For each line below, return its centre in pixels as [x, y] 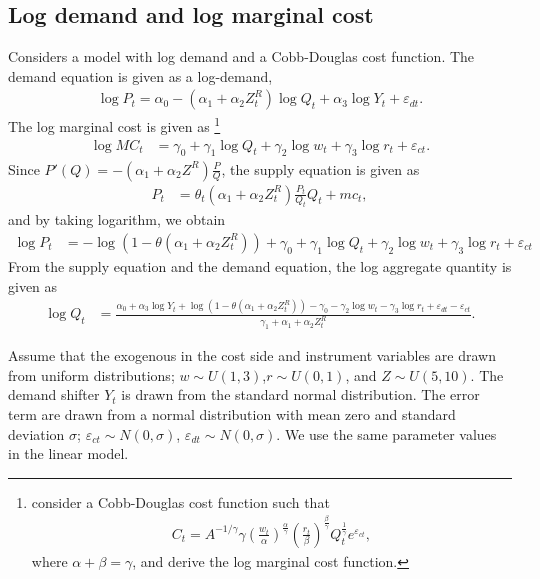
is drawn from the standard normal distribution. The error [300, 394]
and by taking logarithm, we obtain [117, 219]
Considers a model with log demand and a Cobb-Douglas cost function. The [241, 56]
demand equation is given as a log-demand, [140, 75]
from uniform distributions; [91, 374]
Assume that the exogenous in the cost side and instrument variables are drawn [252, 355]
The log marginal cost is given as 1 [114, 125]
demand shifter [54, 394]
